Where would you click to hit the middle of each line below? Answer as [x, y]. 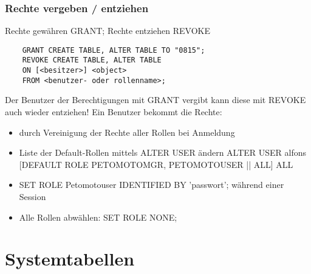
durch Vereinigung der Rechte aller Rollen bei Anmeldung [127, 132]
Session [32, 196]
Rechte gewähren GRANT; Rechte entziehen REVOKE [108, 31]
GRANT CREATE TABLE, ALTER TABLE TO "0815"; [114, 50]
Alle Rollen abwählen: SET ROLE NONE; [98, 217]
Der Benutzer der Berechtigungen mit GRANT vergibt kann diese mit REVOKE [155, 100]
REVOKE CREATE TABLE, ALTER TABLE [92, 60]
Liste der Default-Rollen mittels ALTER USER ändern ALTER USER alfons [163, 152]
